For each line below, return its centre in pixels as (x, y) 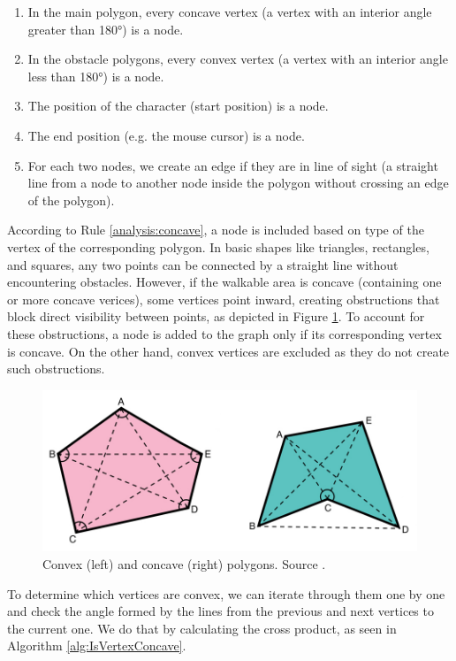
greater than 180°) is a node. (106, 29)
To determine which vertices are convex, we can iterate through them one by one (226, 593)
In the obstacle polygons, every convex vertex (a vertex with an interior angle (238, 59)
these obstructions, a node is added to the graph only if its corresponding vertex (224, 333)
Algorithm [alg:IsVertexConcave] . (97, 646)
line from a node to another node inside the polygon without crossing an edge (238, 183)
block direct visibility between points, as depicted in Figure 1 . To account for (216, 316)
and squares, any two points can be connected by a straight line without (203, 264)
